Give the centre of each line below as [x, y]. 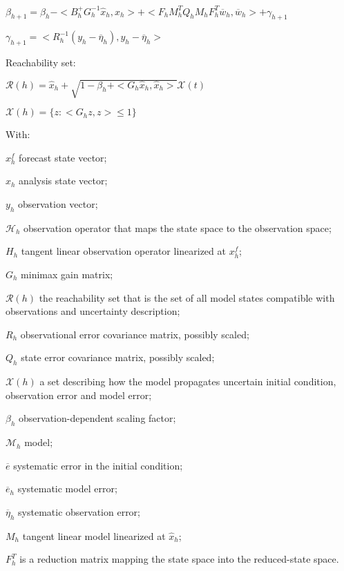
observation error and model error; [79, 395]
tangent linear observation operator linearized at [123, 251]
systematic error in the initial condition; [98, 465]
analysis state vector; [63, 181]
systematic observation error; [79, 511]
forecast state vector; [63, 157]
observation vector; [58, 204]
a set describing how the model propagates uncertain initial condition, [188, 381]
